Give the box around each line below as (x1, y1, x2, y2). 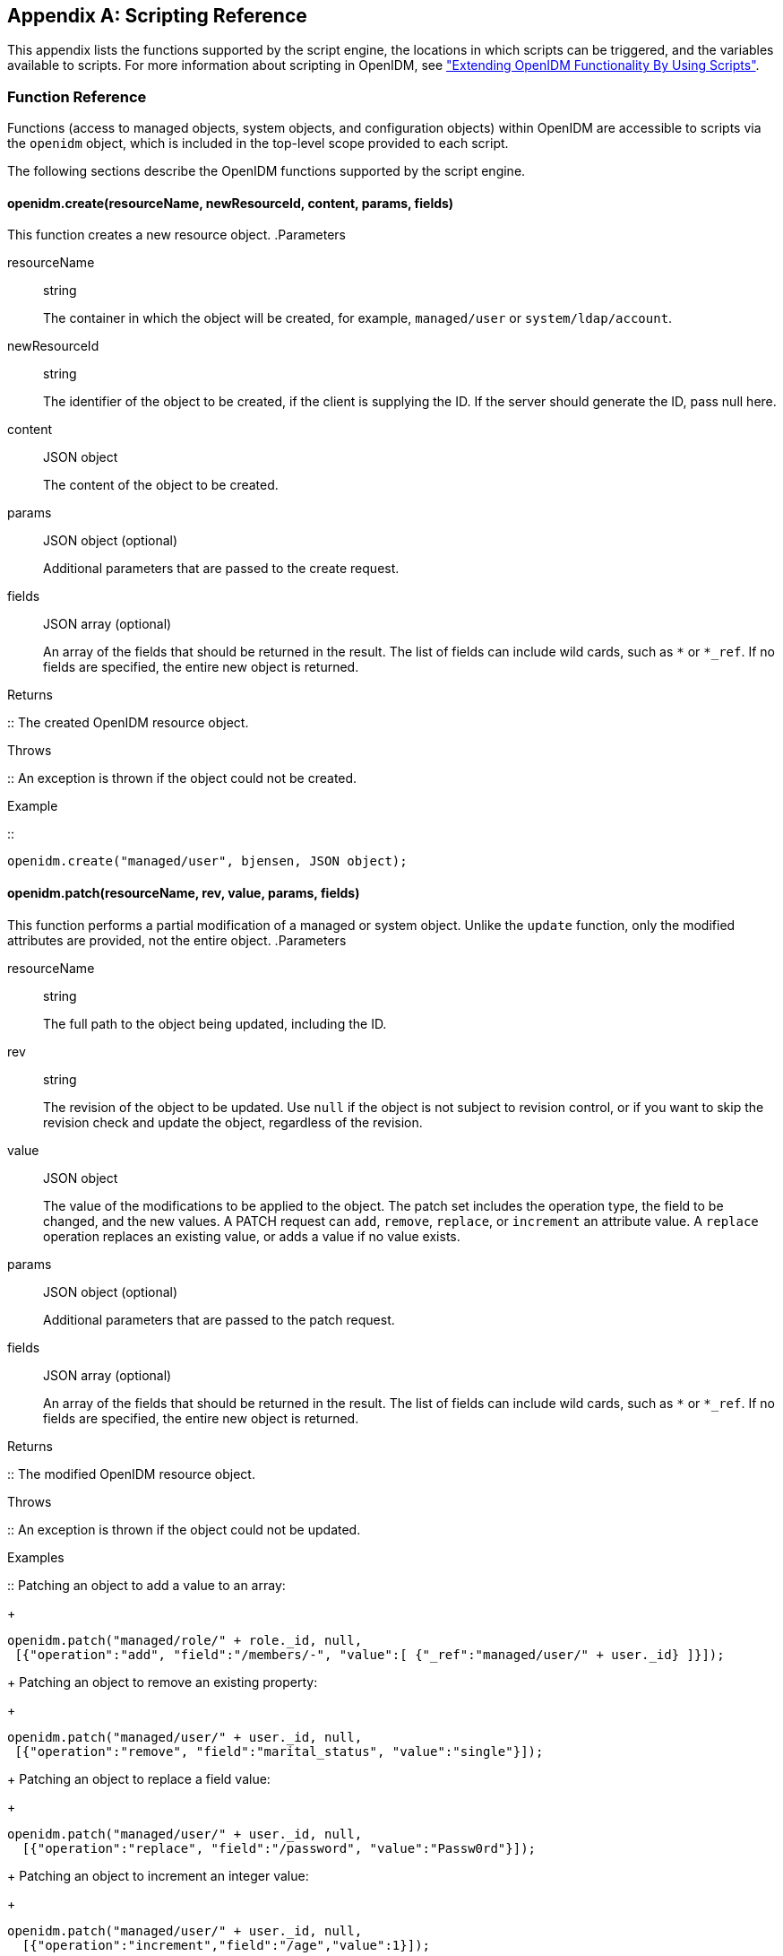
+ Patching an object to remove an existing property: (7, 1673, 318, 1690)
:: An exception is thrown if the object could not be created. (7, 770, 357, 787)
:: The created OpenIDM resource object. (7, 715, 249, 731)
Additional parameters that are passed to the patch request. (43, 1311, 395, 1327)
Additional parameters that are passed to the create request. (43, 561, 400, 577)
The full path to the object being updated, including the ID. (43, 1015, 387, 1031)
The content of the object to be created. (43, 477, 279, 493)
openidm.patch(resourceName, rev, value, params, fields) (7, 885, 360, 900)
